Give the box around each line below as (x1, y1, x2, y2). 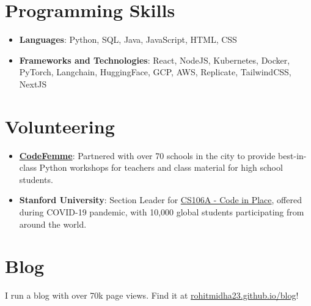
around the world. (19, 217, 87, 230)
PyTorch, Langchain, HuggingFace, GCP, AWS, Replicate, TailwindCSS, (19, 65, 291, 78)
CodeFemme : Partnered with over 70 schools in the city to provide (19, 149, 276, 162)
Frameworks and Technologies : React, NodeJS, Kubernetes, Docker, (19, 53, 290, 66)
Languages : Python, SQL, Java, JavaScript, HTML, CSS (19, 33, 237, 46)
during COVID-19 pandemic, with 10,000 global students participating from (19, 206, 304, 218)
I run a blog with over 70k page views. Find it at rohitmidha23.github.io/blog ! (5, 289, 299, 302)
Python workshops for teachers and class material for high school (39, 161, 283, 174)
